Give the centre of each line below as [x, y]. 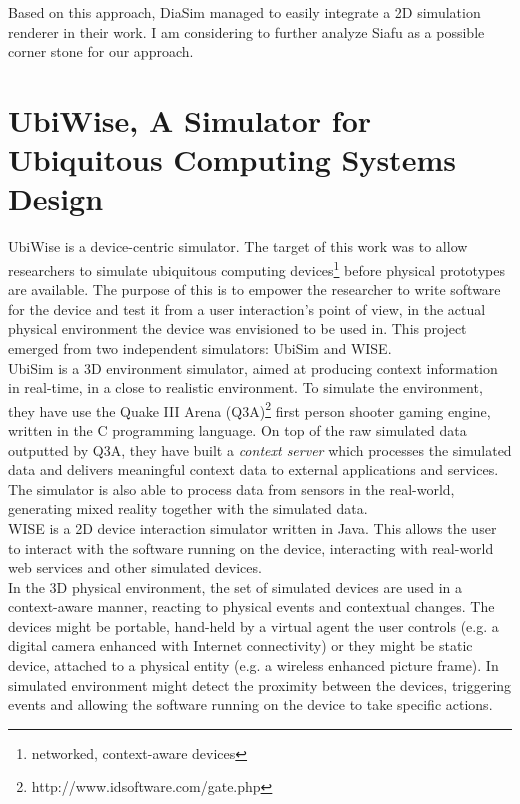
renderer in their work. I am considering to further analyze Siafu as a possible [246, 31]
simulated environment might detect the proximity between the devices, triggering [260, 684]
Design [56, 198]
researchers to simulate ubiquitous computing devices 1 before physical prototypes [256, 268]
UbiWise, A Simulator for [190, 119]
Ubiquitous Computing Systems [232, 159]
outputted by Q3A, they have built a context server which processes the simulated [260, 449]
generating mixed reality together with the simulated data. [188, 508]
